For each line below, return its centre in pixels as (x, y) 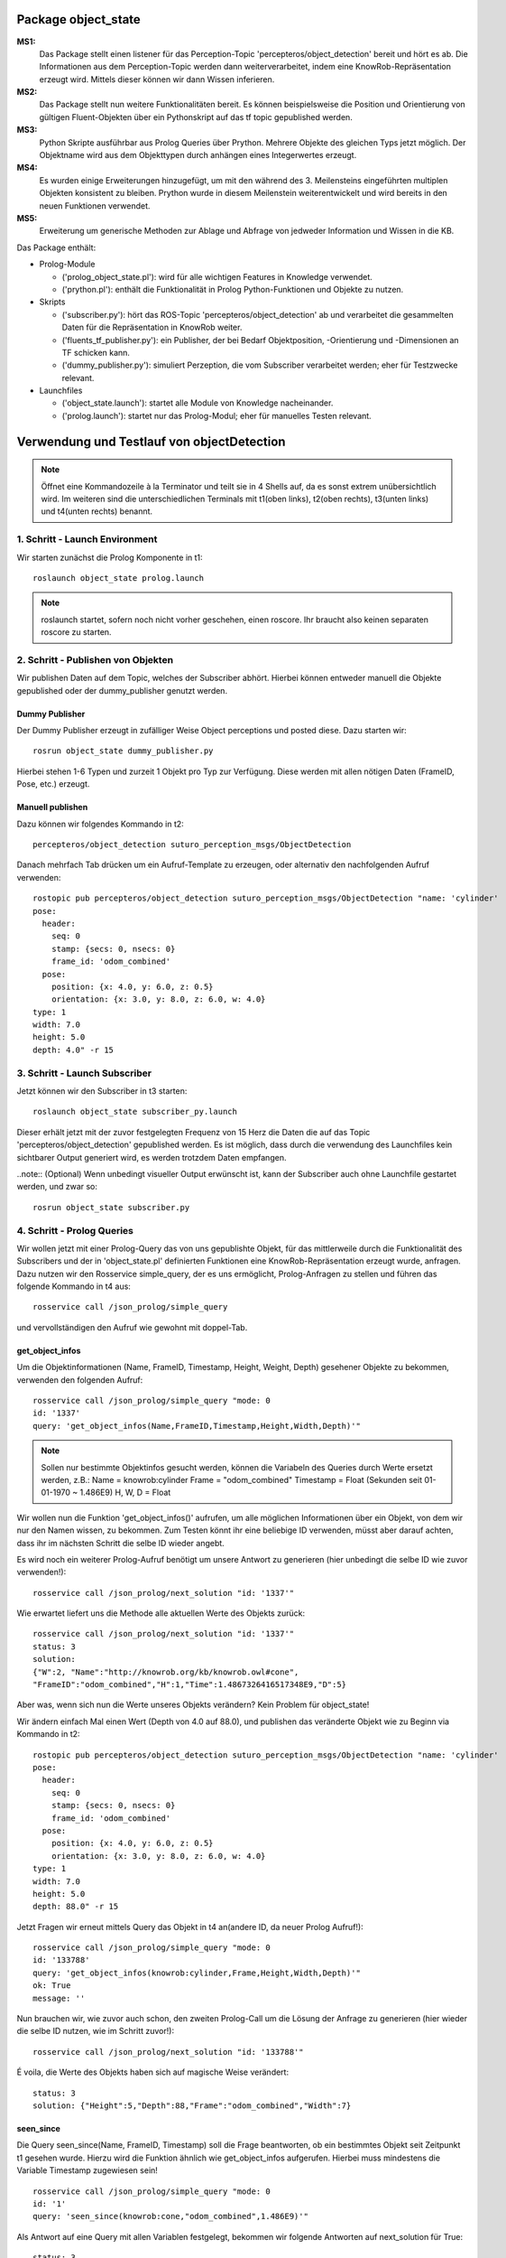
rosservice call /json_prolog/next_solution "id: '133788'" (168, 2052)
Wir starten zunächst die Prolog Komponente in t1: (110, 557)
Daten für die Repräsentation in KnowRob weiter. (152, 327)
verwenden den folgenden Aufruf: (80, 1380)
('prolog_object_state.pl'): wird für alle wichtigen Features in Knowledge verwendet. (217, 276)
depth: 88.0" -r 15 (76, 1907)
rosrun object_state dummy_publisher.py (123, 751)
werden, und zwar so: (57, 1187)
